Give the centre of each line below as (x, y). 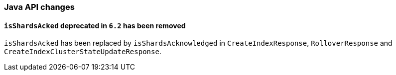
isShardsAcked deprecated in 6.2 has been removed (95, 25)
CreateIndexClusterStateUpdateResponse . (83, 52)
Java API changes (39, 7)
